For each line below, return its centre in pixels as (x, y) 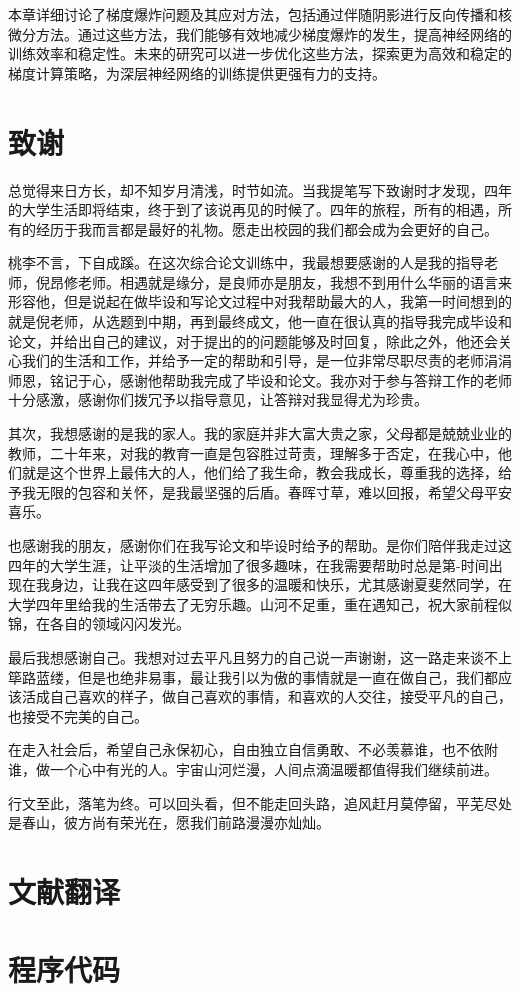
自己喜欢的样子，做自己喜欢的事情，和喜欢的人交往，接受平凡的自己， (280, 696)
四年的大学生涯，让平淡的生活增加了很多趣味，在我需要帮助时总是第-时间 (248, 564)
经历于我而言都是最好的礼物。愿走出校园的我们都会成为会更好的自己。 (266, 228)
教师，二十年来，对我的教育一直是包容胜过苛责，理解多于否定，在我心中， (253, 452)
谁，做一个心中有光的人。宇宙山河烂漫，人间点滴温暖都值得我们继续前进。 (253, 768)
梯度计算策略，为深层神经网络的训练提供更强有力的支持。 (197, 72)
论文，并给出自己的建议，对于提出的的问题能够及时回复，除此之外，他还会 (253, 340)
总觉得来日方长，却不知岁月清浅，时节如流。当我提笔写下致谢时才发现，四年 (260, 189)
